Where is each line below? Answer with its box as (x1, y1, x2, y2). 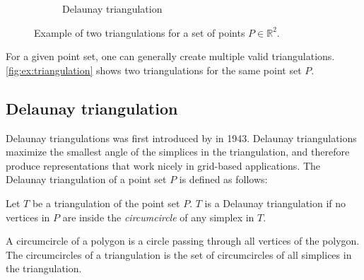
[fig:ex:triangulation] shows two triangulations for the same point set (6, 62, 302, 77)
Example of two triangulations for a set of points (34, 25, 245, 40)
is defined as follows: (179, 172, 268, 187)
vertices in (6, 209, 50, 224)
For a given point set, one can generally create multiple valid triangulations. (6, 49, 335, 64)
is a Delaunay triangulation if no (204, 195, 346, 210)
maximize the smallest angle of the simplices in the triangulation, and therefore (6, 144, 350, 159)
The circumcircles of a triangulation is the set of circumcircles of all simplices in (6, 247, 352, 262)
